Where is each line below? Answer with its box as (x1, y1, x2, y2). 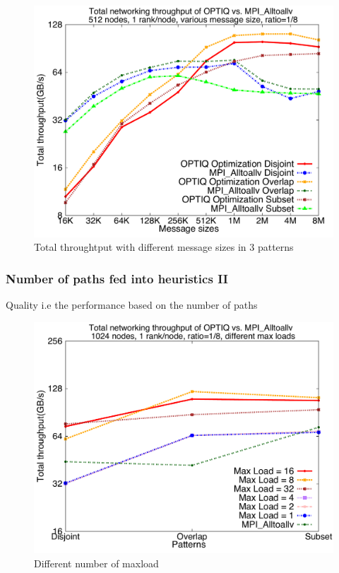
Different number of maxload (34, 555, 159, 570)
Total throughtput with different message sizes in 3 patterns (34, 240, 294, 254)
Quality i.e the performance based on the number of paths (6, 297, 258, 312)
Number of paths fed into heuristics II (6, 269, 228, 287)
